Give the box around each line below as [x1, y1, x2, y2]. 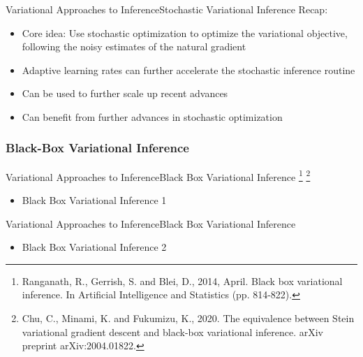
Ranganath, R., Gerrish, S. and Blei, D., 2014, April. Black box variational [22, 273, 343, 288]
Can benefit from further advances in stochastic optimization [22, 109, 283, 124]
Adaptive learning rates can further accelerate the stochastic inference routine [22, 62, 355, 77]
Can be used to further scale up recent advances [22, 86, 228, 101]
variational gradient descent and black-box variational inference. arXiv [22, 324, 323, 339]
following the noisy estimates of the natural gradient [22, 39, 246, 54]
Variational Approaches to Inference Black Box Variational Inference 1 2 [6, 167, 311, 184]
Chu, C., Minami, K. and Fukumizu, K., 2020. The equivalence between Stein [22, 311, 355, 325]
